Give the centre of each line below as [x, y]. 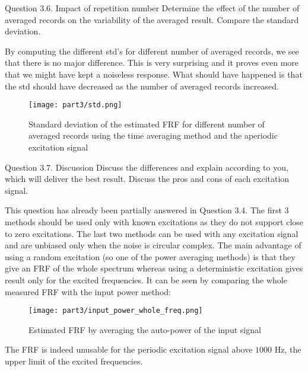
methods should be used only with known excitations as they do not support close [154, 221]
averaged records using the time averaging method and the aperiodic [153, 135]
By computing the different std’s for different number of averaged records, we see [152, 51]
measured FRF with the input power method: [88, 291]
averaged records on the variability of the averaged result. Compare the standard [152, 19]
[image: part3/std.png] [75, 105]
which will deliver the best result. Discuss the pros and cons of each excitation [147, 179]
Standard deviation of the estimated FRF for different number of [147, 124]
